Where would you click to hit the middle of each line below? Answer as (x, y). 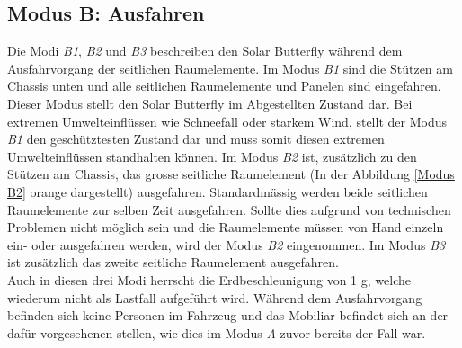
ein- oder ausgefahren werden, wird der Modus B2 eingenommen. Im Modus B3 (227, 244)
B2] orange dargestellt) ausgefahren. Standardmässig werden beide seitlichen (218, 191)
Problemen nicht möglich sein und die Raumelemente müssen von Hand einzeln (226, 227)
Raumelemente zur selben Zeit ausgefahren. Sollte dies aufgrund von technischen (229, 209)
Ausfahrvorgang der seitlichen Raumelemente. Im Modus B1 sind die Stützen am (230, 68)
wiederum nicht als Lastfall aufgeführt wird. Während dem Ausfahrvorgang (215, 297)
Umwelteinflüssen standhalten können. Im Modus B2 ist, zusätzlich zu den (212, 156)
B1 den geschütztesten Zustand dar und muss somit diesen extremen (196, 139)
